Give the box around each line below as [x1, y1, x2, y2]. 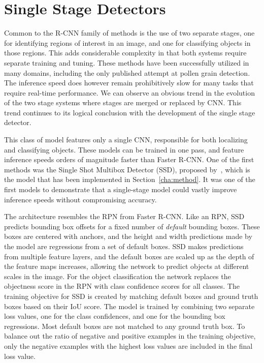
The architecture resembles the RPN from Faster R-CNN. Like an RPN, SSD [4, 211, 245, 222]
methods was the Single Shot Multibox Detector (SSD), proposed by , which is [4, 164, 250, 174]
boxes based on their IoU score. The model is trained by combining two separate [4, 300, 255, 311]
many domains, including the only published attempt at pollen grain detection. [4, 67, 250, 78]
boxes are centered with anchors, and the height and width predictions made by [4, 231, 252, 241]
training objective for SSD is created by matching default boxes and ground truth [4, 290, 258, 301]
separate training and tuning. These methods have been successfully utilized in [4, 57, 249, 68]
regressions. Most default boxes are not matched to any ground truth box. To [4, 320, 245, 331]
